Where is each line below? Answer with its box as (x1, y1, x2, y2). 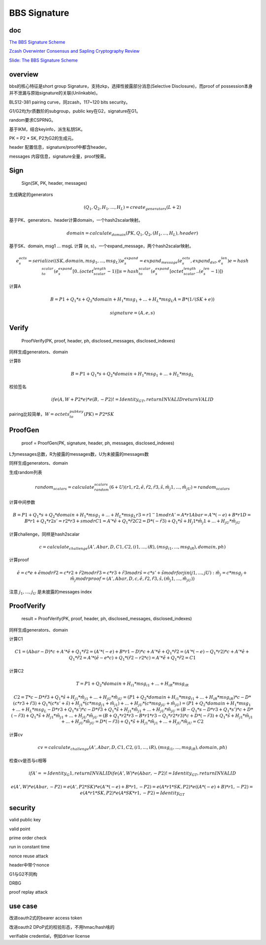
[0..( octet (72, 269, 94, 274)
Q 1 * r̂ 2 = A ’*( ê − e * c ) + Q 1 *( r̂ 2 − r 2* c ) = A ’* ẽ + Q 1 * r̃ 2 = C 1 (69, 655, 196, 662)
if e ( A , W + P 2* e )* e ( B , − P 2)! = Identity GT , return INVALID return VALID (51, 397, 214, 404)
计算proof (9, 557, 29, 563)
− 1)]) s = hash (107, 269, 139, 274)
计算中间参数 (9, 499, 35, 505)
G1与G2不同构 (9, 871, 38, 877)
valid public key (9, 817, 41, 823)
